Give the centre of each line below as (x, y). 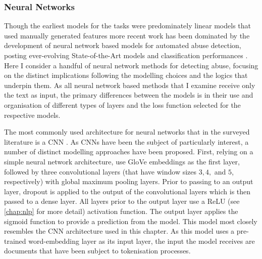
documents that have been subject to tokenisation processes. (97, 251)
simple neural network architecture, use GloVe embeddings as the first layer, (122, 161)
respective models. (32, 115)
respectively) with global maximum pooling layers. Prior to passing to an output (129, 181)
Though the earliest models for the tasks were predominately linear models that (128, 26)
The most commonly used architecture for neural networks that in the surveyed (127, 132)
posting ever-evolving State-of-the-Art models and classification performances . (126, 55)
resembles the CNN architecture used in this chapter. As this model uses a (119, 231)
